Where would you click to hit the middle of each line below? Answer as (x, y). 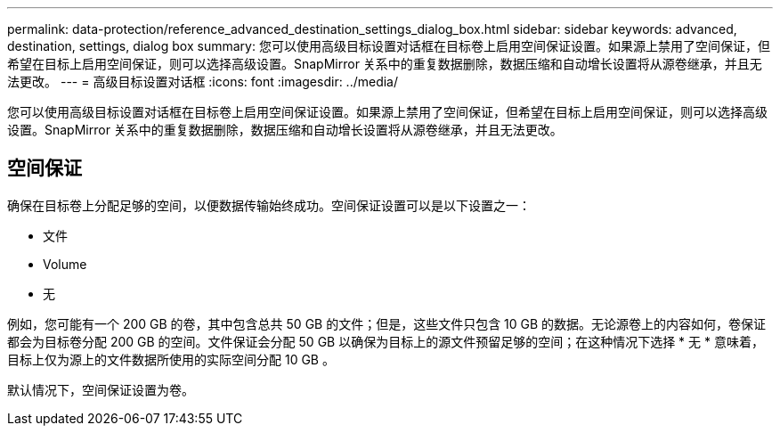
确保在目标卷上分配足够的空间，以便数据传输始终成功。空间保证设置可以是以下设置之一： (269, 205)
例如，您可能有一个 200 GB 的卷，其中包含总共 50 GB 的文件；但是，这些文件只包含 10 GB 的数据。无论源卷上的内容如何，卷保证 (387, 323)
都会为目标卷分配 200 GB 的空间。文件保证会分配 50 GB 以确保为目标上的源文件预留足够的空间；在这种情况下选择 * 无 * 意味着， (386, 341)
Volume (65, 264)
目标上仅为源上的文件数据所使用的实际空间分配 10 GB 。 (171, 359)
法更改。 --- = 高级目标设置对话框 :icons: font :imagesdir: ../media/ (203, 82)
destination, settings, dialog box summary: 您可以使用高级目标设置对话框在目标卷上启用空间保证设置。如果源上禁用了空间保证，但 (389, 46)
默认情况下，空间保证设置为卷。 (101, 389)
